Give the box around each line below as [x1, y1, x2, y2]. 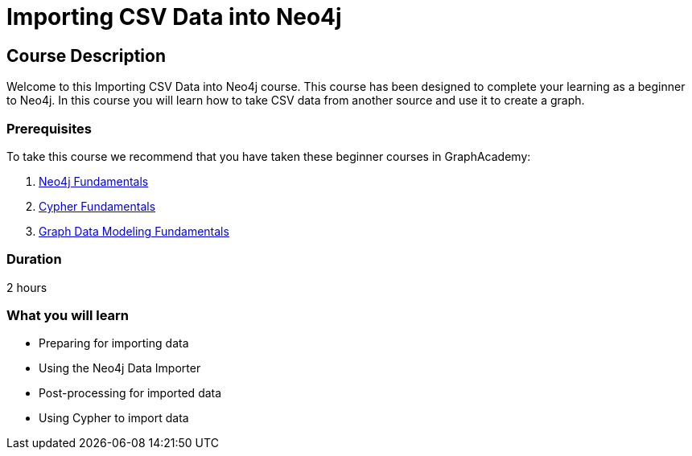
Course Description [6, 45, 166, 66]
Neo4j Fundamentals [39, 174, 149, 188]
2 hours [6, 280, 47, 294]
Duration [6, 251, 62, 268]
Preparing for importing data [39, 336, 189, 351]
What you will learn [6, 307, 130, 324]
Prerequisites [6, 120, 92, 137]
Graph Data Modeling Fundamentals [39, 224, 229, 238]
